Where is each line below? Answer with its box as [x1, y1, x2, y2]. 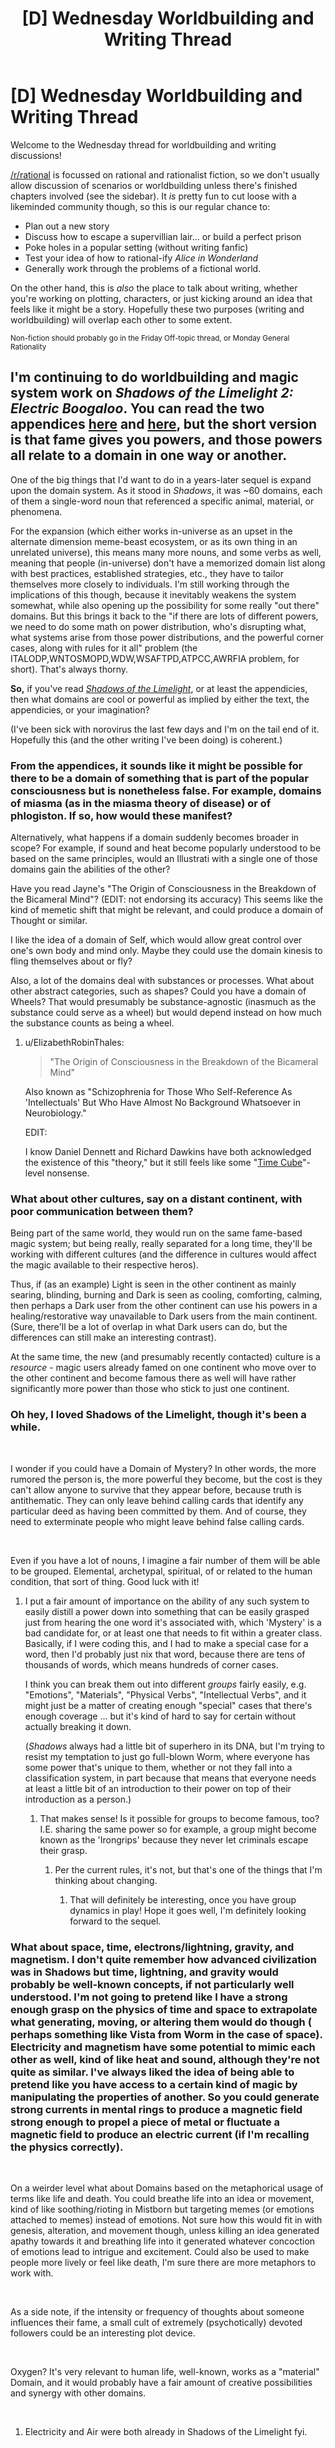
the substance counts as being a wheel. [10, 1017, 175, 1029]
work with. [10, 2267, 54, 2279]
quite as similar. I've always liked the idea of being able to [10, 2065, 295, 2079]
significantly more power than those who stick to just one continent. [10, 1383, 290, 1395]
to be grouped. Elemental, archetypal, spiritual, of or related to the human [10, 1565, 313, 1577]
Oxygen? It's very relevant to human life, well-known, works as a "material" [10, 2365, 320, 2377]
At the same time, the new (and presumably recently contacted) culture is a [10, 1351, 321, 1363]
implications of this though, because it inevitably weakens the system [10, 588, 297, 601]
